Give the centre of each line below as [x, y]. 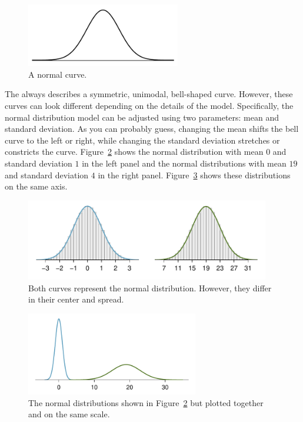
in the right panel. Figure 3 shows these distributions [194, 175]
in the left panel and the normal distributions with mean [184, 163]
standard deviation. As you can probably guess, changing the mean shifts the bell [152, 129]
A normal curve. [58, 74]
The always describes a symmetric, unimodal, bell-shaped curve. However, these [149, 94]
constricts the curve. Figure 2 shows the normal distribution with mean [134, 152]
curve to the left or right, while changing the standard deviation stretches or [142, 140]
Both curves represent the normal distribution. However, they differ [150, 288]
